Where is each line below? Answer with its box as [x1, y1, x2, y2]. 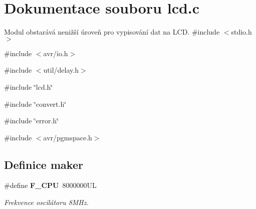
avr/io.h [43, 48, 68, 58]
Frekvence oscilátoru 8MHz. [4, 197, 89, 207]
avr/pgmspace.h [43, 132, 92, 142]
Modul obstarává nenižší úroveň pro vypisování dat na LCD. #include [4, 27, 220, 37]
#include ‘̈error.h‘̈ [4, 115, 59, 126]
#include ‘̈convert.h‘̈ [4, 98, 67, 109]
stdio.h [231, 27, 252, 37]
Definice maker [4, 156, 83, 172]
